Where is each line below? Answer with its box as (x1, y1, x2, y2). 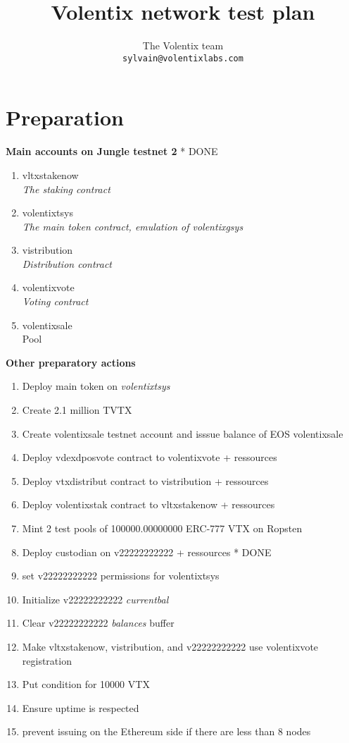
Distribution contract (22, 256, 113, 271)
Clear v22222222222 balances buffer (22, 615, 174, 630)
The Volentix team (142, 38, 224, 53)
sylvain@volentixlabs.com (122, 53, 243, 63)
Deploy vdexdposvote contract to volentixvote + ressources (22, 450, 277, 465)
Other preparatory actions (6, 355, 136, 369)
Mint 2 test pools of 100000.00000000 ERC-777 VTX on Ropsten (22, 521, 303, 535)
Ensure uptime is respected (22, 700, 139, 715)
